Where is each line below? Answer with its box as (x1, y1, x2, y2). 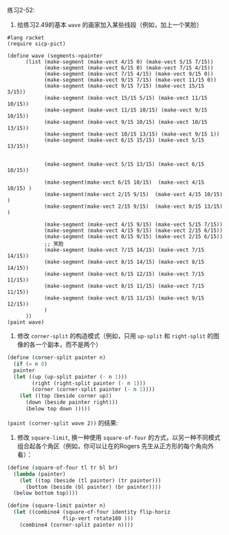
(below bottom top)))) (13, 490, 78, 497)
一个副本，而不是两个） (35, 340, 102, 348)
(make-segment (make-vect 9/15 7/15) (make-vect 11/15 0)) (43, 76, 217, 83)
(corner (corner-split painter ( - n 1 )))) (32, 386, 155, 393)
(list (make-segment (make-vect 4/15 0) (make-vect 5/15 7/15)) (25, 59, 214, 65)
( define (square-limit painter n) (7, 502, 107, 510)
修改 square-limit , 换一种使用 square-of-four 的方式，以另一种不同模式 (17, 433, 221, 441)
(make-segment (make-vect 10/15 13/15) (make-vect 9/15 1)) (43, 131, 220, 138)
